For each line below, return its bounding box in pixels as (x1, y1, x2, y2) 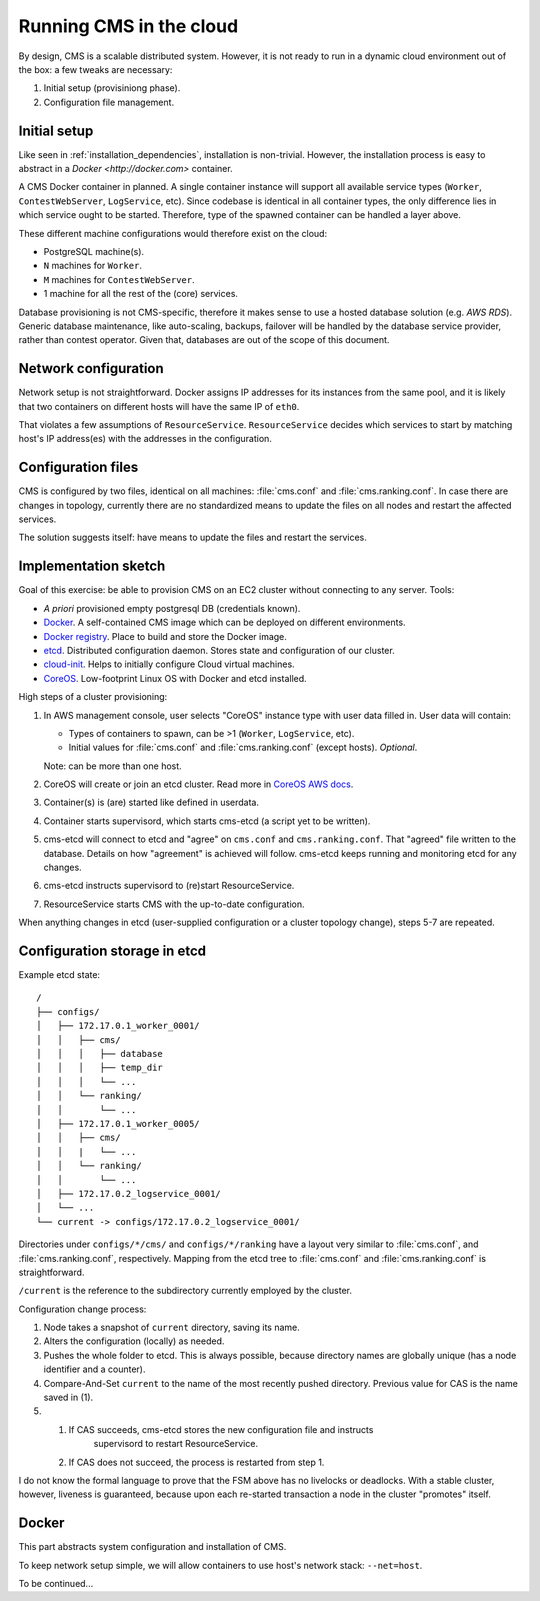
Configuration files (18, 459, 139, 476)
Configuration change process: (18, 1303, 147, 1315)
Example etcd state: (18, 969, 100, 981)
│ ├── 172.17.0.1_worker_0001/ (36, 1020, 200, 1032)
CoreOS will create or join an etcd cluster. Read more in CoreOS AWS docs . (43, 778, 354, 790)
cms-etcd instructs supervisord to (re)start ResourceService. (43, 880, 295, 892)
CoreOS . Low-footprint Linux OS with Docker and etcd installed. (43, 672, 307, 684)
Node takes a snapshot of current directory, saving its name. (43, 1321, 300, 1334)
